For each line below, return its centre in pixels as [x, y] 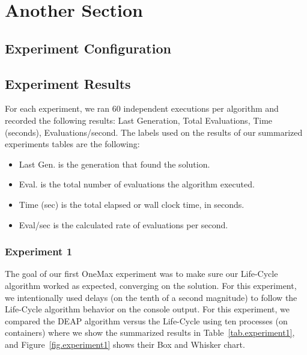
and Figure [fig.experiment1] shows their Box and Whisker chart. [125, 344]
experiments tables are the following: [72, 144]
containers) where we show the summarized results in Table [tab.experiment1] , [150, 332]
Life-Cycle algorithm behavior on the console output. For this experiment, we [147, 309]
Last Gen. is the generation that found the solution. [114, 164]
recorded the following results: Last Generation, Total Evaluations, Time [139, 120]
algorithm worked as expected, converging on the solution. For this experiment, [151, 285]
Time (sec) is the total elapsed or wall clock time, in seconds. [132, 204]
